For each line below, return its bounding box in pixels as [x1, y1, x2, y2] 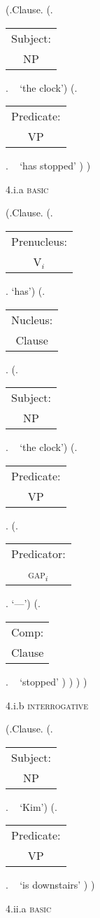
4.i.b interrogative [6, 697, 89, 712]
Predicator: [11, 545, 66, 562]
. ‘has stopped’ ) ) [6, 158, 91, 173]
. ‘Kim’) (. [6, 799, 57, 814]
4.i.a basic [6, 181, 49, 196]
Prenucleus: [11, 232, 67, 249]
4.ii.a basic [6, 900, 52, 915]
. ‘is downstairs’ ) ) [6, 877, 95, 892]
